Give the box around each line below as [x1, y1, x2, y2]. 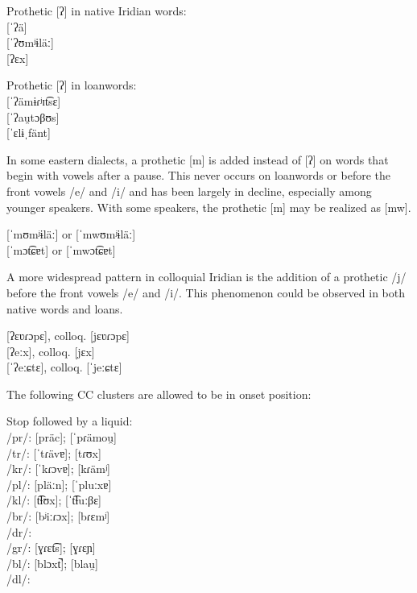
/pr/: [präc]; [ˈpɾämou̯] [6, 429, 117, 446]
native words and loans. [6, 300, 123, 317]
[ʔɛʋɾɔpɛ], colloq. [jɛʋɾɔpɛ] [6, 327, 130, 344]
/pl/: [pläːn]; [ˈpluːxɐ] [6, 475, 112, 492]
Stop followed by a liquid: [6, 413, 133, 429]
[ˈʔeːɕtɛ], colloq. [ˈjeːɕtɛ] [6, 359, 122, 375]
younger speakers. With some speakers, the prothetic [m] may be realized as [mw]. [6, 198, 411, 215]
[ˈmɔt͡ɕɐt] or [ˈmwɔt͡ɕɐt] [6, 241, 116, 258]
